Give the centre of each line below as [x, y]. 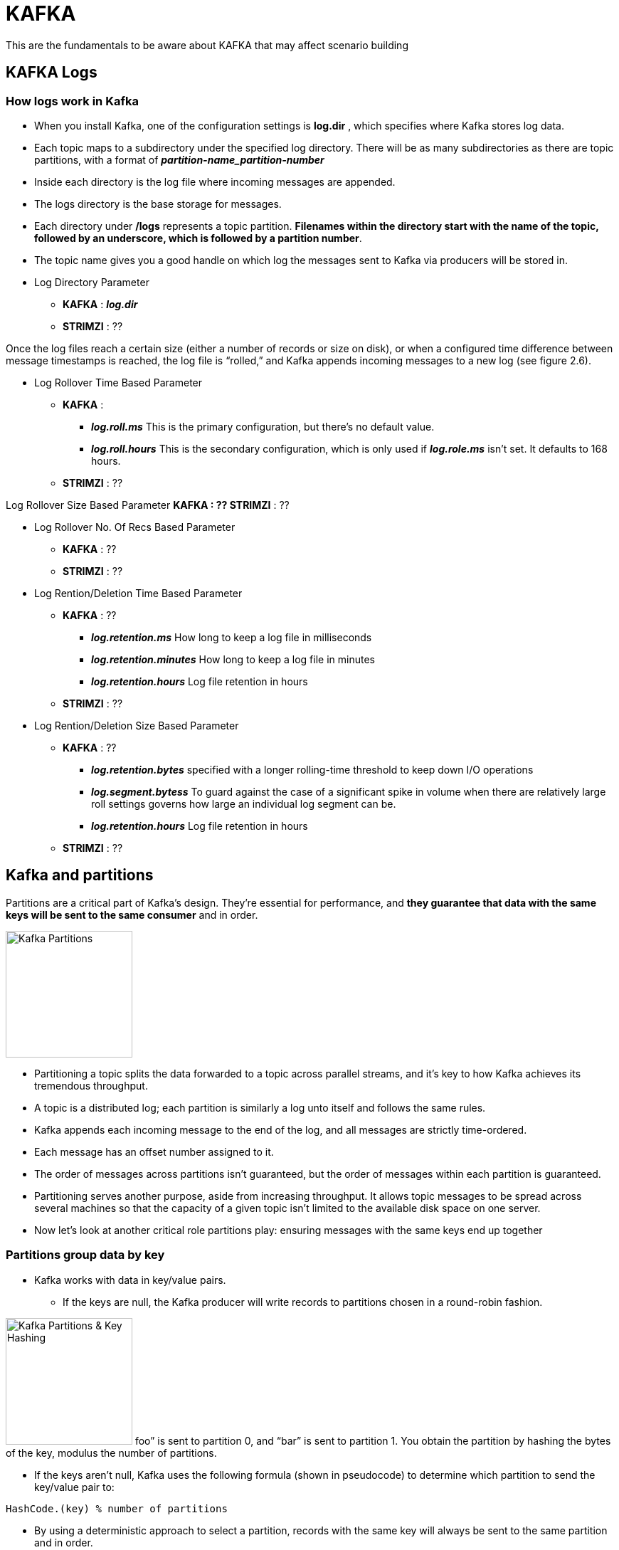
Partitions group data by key [85, 1255]
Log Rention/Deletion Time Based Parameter [138, 593]
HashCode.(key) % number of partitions [117, 1508]
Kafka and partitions [80, 875]
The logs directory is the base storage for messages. [158, 204]
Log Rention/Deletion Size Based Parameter [137, 725]
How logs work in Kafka [72, 101]
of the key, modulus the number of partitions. [111, 1453]
